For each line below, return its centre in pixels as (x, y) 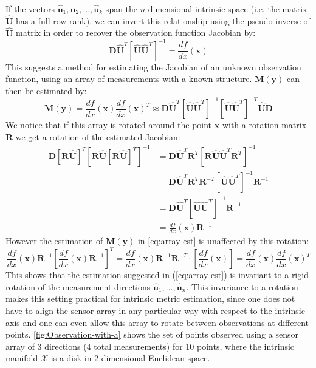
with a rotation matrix (264, 124)
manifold (22, 358)
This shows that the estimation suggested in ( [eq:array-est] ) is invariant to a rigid (157, 275)
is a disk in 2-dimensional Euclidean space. (130, 358)
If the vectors (30, 9)
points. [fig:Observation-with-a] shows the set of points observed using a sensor (152, 334)
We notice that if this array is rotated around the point (109, 124)
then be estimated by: (46, 90)
